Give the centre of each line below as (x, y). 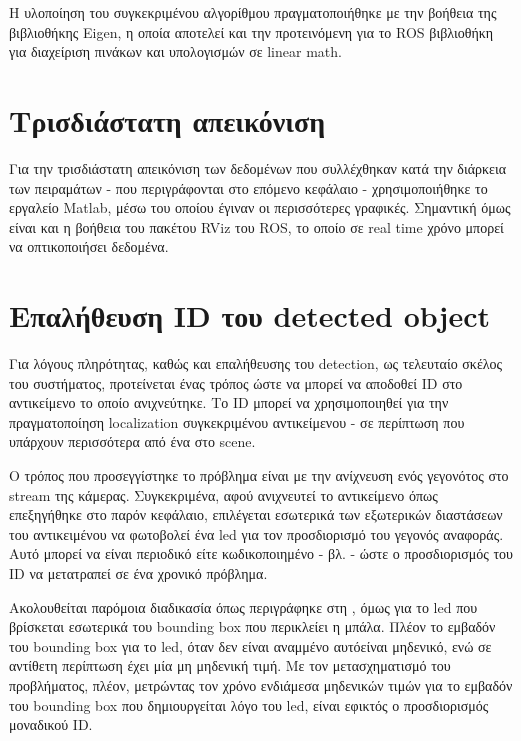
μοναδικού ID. (51, 724)
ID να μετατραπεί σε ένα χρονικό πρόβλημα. (138, 572)
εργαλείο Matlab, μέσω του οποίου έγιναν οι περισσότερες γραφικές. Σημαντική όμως (260, 207)
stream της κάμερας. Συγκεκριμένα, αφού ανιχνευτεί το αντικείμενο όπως (223, 494)
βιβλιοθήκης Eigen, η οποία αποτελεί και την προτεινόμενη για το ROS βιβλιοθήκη (251, 31)
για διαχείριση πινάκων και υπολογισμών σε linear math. (175, 51)
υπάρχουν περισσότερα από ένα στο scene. (132, 441)
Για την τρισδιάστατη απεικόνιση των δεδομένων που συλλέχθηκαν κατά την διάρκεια (258, 167)
